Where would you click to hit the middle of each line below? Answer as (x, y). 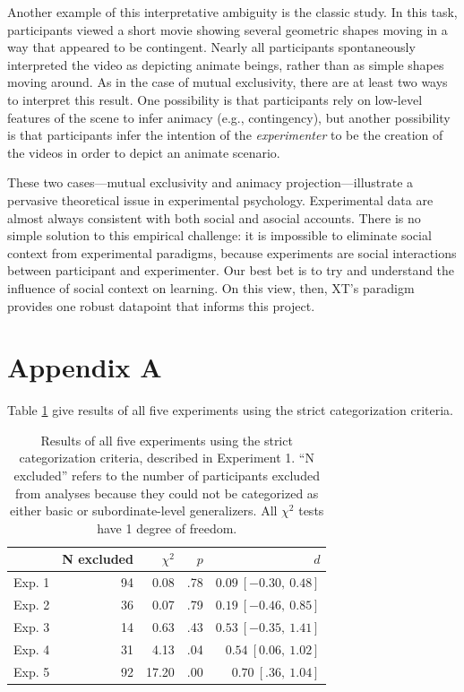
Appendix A (85, 367)
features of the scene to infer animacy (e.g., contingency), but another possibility (229, 117)
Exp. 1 (32, 582)
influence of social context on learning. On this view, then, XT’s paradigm (211, 287)
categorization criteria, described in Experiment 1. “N (167, 458)
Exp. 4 (32, 649)
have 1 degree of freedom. (167, 528)
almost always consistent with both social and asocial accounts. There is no (214, 217)
